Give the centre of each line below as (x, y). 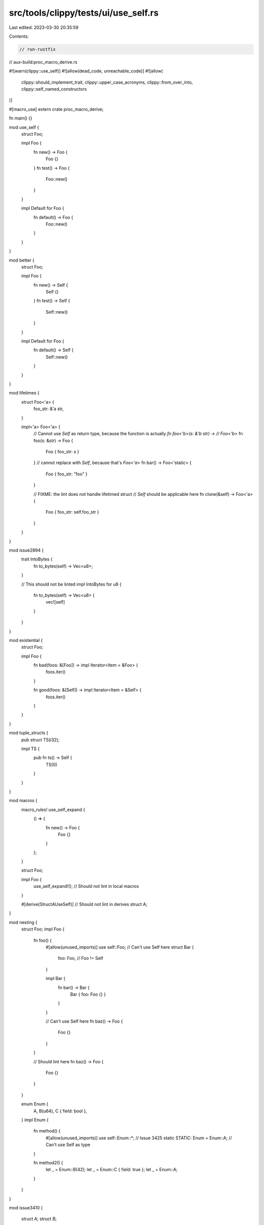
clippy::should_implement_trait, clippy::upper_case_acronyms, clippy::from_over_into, (107, 82)
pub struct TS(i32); (40, 739)
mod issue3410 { (26, 1207)
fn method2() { (48, 1163)
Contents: (19, 36)
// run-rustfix (37, 49)
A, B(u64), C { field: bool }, (60, 1111)
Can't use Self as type (68, 1145)
